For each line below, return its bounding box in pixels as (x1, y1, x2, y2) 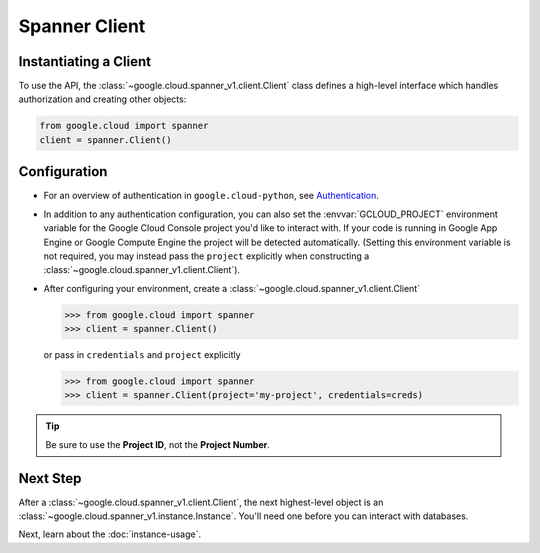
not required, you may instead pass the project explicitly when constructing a (43, 250, 370, 262)
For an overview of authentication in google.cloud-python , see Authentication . (43, 190, 380, 202)
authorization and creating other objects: (18, 93, 187, 105)
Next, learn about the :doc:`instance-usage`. (18, 528, 202, 540)
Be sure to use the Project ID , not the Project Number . (45, 438, 270, 450)
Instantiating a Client (18, 53, 152, 70)
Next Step (18, 470, 82, 487)
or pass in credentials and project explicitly (43, 349, 241, 361)
